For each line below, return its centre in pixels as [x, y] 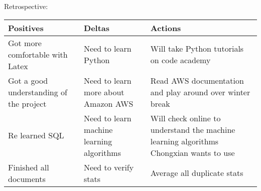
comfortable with [38, 54]
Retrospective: [26, 6]
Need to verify [109, 167]
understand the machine [193, 129]
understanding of [38, 92]
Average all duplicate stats [197, 173]
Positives [26, 28]
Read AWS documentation [197, 80]
